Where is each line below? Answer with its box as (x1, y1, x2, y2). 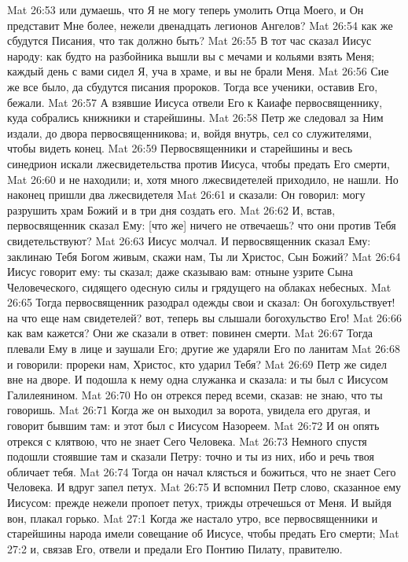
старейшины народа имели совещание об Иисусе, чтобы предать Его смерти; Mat (7, 525, 399, 542)
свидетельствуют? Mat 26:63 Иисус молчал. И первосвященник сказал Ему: (7, 232, 371, 248)
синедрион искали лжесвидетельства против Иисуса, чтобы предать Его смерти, (7, 155, 390, 171)
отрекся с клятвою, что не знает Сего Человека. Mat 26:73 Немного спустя (7, 432, 367, 449)
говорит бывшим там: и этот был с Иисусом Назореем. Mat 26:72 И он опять (7, 417, 380, 434)
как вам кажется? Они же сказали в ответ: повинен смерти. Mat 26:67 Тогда (7, 325, 373, 341)
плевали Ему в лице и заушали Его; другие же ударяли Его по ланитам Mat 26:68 (7, 340, 400, 357)
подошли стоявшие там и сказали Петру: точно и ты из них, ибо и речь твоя (7, 448, 374, 465)
